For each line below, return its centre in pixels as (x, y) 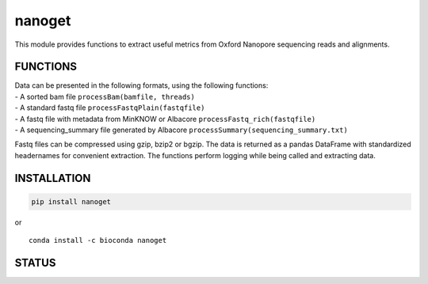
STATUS (35, 262)
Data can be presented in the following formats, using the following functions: (141, 85)
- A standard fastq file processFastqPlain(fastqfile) (110, 108)
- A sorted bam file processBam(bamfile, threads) (105, 97)
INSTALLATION (53, 178)
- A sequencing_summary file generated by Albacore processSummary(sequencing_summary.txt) (181, 130)
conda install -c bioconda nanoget (98, 240)
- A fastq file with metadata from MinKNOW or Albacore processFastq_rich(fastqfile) (165, 119)
